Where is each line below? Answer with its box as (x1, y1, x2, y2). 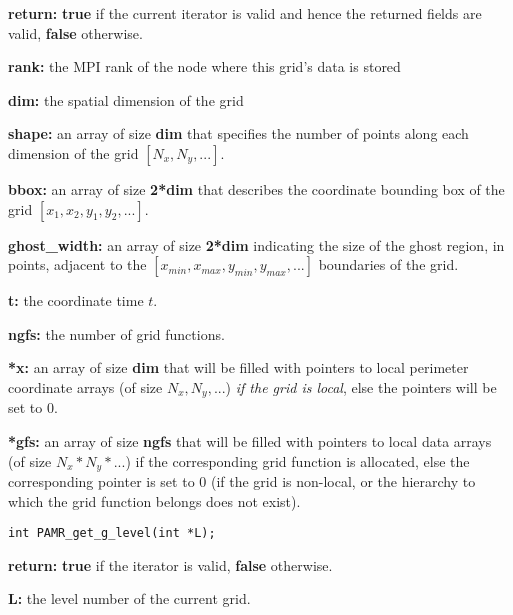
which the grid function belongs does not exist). (8, 490, 301, 511)
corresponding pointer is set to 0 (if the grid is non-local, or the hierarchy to (8, 471, 476, 492)
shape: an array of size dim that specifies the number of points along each (8, 123, 469, 144)
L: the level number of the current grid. (8, 588, 251, 609)
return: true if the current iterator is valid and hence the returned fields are (8, 3, 482, 23)
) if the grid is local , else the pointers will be (225, 376, 497, 397)
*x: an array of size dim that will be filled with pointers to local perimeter (8, 357, 469, 378)
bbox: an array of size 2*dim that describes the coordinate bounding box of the (8, 178, 505, 199)
